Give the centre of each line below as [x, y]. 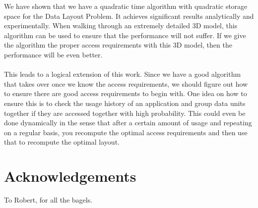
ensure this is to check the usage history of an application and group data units [125, 103]
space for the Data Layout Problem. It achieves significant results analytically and [129, 16]
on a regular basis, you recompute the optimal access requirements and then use [126, 132]
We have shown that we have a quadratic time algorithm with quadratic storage [126, 6]
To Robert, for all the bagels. [48, 200]
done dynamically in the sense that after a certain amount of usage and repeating [128, 123]
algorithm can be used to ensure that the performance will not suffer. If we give [125, 35]
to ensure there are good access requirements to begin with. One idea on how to [126, 93]
